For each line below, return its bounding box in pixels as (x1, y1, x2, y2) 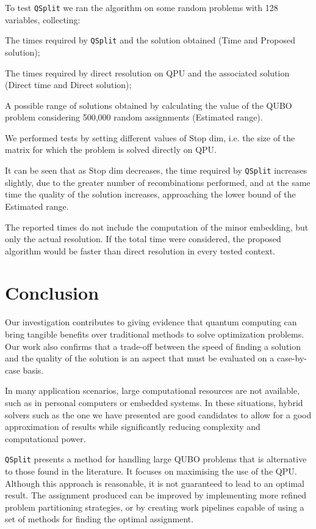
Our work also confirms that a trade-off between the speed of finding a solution (5, 339, 301, 352)
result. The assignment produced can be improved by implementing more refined (5, 489, 306, 501)
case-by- (276, 352, 307, 364)
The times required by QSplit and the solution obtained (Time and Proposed (5, 34, 295, 46)
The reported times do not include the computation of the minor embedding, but (5, 220, 309, 233)
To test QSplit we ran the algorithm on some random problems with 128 (5, 1, 278, 13)
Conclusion (5, 280, 99, 305)
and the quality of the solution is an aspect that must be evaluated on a (5, 352, 275, 364)
